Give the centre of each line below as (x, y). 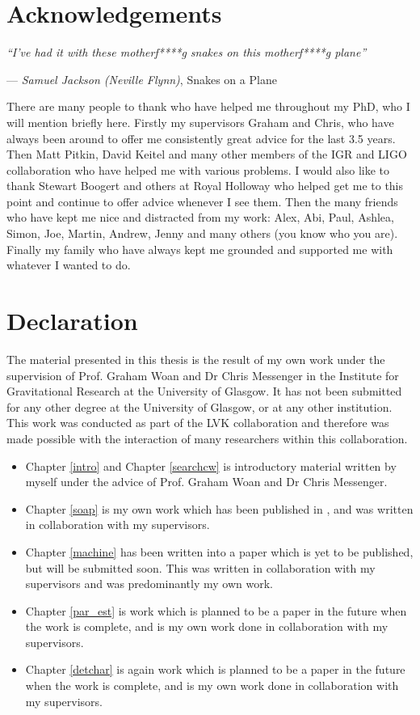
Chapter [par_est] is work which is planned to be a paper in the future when (216, 610)
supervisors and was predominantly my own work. (149, 584)
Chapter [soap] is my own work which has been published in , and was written (219, 508)
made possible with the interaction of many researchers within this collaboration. (207, 438)
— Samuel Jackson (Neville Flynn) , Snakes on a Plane (142, 79)
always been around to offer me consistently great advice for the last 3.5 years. (201, 138)
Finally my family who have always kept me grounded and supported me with (200, 249)
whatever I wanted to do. (69, 265)
